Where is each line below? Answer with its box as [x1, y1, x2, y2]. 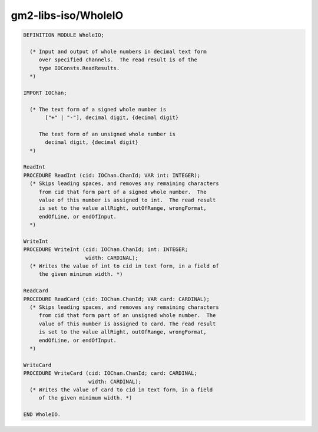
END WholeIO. [23, 411, 61, 418]
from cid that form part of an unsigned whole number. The [38, 312, 216, 319]
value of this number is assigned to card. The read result [38, 320, 216, 327]
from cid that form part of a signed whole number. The [38, 189, 207, 195]
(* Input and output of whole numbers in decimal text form [29, 48, 207, 55]
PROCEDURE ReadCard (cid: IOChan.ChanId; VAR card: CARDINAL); [23, 295, 210, 302]
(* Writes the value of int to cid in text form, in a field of [29, 263, 219, 269]
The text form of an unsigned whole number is [38, 130, 176, 137]
